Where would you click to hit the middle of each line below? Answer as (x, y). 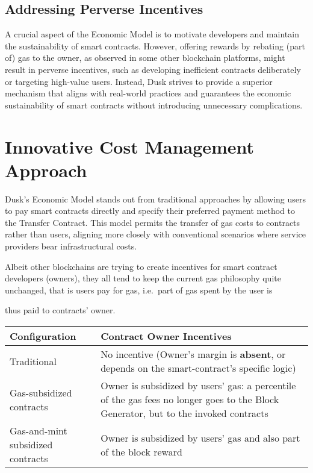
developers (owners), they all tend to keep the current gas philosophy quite (143, 278)
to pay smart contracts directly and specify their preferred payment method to (150, 211)
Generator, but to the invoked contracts (184, 413)
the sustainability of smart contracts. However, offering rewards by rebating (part (155, 45)
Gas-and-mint (39, 431)
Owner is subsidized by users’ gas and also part (200, 437)
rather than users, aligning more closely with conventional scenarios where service (156, 234)
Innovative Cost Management (130, 146)
